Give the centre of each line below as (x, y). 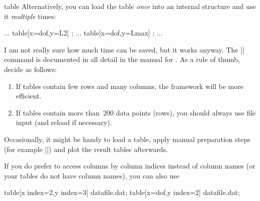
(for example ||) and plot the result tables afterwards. (86, 149)
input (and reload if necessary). (64, 122)
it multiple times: (30, 16)
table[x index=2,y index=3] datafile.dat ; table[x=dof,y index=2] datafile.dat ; (122, 192)
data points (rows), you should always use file (186, 112)
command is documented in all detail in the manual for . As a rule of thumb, (122, 59)
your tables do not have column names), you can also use (92, 175)
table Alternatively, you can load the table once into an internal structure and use (130, 6)
